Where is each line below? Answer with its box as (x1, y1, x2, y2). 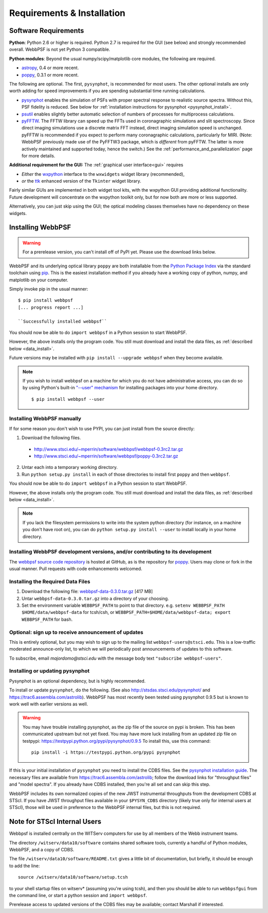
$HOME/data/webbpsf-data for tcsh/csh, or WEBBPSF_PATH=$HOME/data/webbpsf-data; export (21, 609, 231, 615)
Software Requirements (9, 26, 84, 35)
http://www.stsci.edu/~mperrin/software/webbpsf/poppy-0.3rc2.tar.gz (34, 453, 178, 459)
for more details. (21, 152, 56, 159)
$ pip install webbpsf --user (31, 396, 105, 402)
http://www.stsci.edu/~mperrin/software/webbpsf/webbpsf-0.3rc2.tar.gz (34, 446, 184, 452)
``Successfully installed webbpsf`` (18, 319, 107, 324)
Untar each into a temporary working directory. (21, 464, 118, 470)
